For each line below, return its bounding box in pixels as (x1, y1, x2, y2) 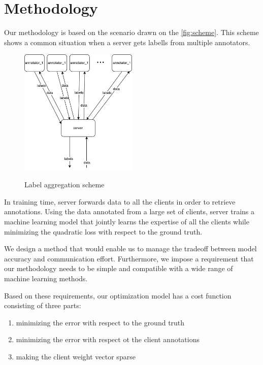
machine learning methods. (4, 273, 88, 283)
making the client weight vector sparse (16, 351, 136, 361)
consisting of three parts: (4, 300, 81, 311)
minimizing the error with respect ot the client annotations (16, 334, 200, 345)
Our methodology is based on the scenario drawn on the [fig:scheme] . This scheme (4, 27, 259, 38)
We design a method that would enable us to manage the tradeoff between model (4, 243, 257, 254)
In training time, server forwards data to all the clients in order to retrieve (4, 196, 236, 207)
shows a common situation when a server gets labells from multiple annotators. (4, 37, 250, 47)
